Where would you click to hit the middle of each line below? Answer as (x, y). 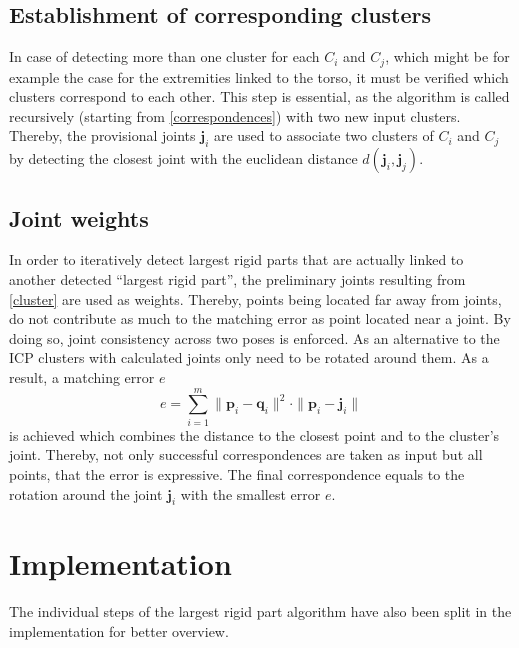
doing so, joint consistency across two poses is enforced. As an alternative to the (254, 337)
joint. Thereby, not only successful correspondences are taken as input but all (246, 454)
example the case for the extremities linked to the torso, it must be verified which (259, 76)
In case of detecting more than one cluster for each (164, 56)
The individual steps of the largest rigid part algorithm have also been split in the (260, 611)
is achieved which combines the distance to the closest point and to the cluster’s (254, 434)
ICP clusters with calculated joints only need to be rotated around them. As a (249, 357)
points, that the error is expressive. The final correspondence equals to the (237, 473)
